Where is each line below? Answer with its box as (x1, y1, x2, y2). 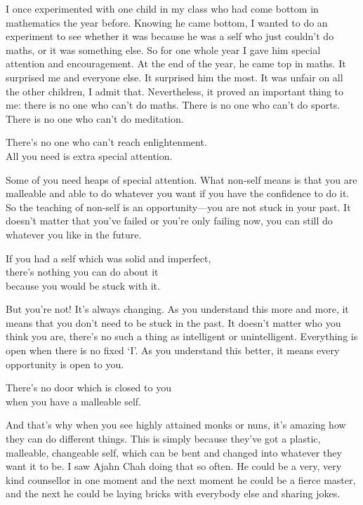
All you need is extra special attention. (6, 148, 173, 163)
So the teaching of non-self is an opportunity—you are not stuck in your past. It (6, 199, 351, 214)
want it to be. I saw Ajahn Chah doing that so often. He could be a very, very (6, 459, 342, 473)
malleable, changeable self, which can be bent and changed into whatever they (6, 445, 342, 459)
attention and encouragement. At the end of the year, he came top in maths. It (6, 56, 346, 71)
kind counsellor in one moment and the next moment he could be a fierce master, (6, 472, 356, 487)
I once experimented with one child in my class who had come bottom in (6, 1, 319, 15)
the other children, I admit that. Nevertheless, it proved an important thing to (6, 83, 344, 98)
